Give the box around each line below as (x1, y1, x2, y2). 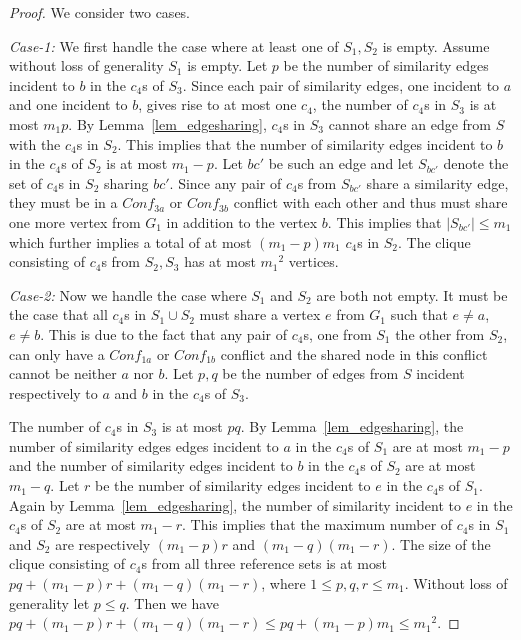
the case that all (9, 304, 108, 325)
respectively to (9, 382, 98, 403)
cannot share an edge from (328, 113, 491, 134)
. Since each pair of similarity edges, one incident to (182, 74, 500, 95)
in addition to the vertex (166, 211, 318, 232)
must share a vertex (199, 304, 321, 325)
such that (390, 304, 448, 325)
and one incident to (9, 94, 128, 115)
